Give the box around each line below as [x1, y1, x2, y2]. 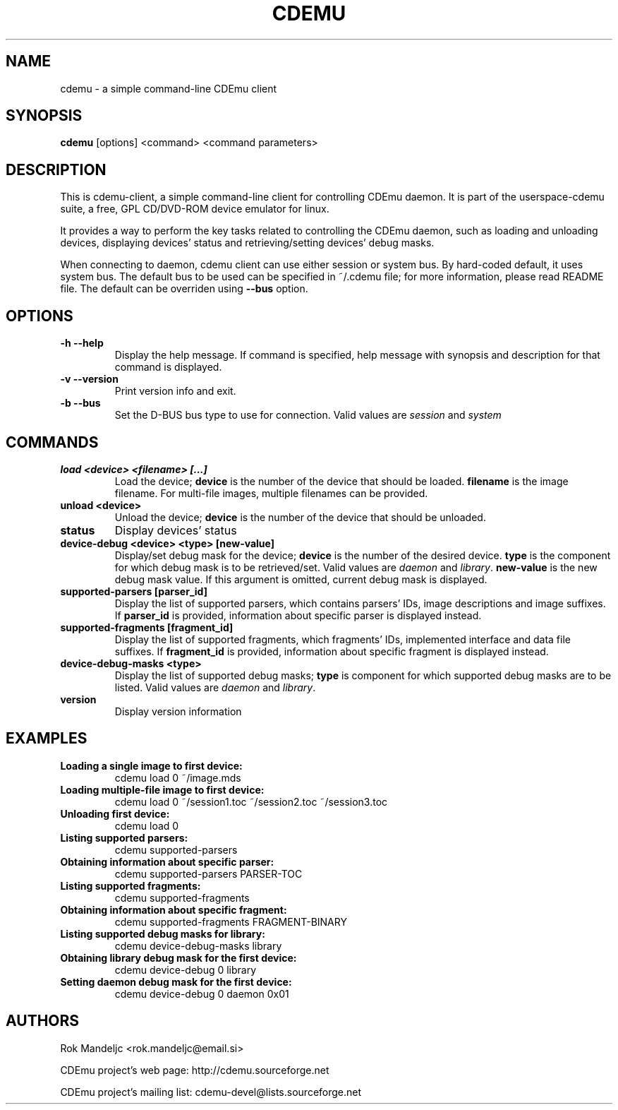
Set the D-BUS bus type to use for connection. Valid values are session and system [114, 409, 502, 422]
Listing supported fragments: [60, 879, 201, 892]
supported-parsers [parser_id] [60, 585, 207, 597]
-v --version [60, 373, 119, 386]
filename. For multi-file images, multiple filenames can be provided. [114, 487, 428, 499]
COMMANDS [6, 433, 99, 451]
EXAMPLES [6, 729, 87, 748]
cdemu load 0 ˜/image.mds [114, 771, 241, 784]
